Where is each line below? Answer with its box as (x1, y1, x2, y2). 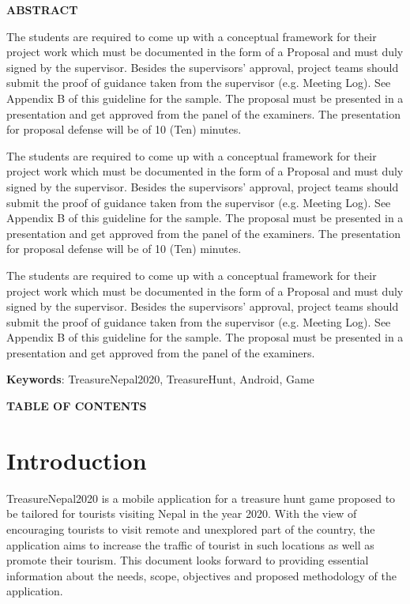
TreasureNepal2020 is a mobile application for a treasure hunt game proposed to (6, 489, 396, 506)
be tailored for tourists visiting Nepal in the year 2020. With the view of (6, 505, 357, 522)
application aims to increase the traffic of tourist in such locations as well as (6, 536, 374, 553)
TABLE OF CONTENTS (6, 398, 147, 414)
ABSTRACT (6, 2, 78, 17)
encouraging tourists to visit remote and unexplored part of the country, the (6, 520, 375, 537)
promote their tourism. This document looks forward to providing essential (6, 552, 369, 568)
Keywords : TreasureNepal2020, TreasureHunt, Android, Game (6, 371, 314, 387)
